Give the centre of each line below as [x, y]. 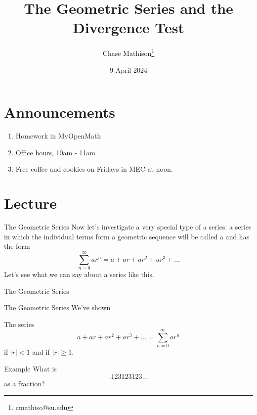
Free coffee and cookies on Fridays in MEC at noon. [94, 169]
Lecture [30, 203]
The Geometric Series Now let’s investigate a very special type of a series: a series [128, 227]
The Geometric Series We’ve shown [57, 307]
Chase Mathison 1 [128, 52]
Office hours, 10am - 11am [55, 152]
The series [19, 324]
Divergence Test [128, 27]
